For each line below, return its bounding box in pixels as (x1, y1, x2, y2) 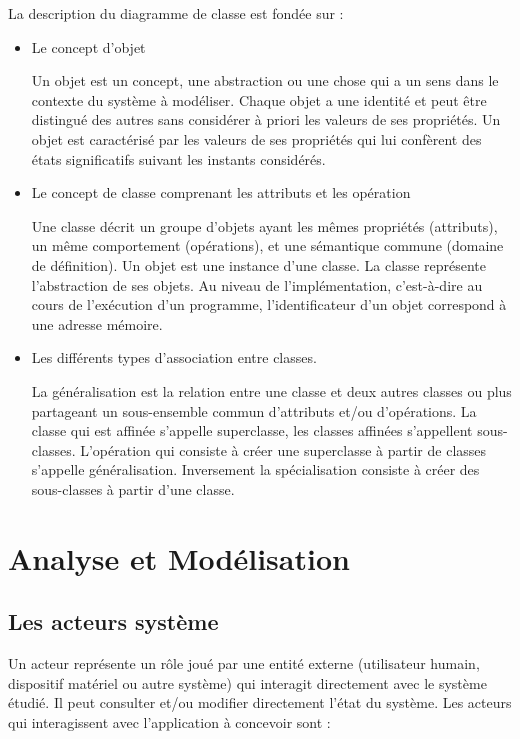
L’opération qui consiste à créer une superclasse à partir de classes (80, 439, 487, 460)
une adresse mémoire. (31, 313, 163, 334)
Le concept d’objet (31, 36, 146, 57)
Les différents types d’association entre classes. (31, 347, 317, 368)
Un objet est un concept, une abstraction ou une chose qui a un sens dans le (31, 70, 499, 91)
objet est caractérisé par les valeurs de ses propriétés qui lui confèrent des (31, 128, 482, 149)
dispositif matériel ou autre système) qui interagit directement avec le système (8, 672, 487, 693)
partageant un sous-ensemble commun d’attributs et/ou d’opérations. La (31, 400, 477, 421)
